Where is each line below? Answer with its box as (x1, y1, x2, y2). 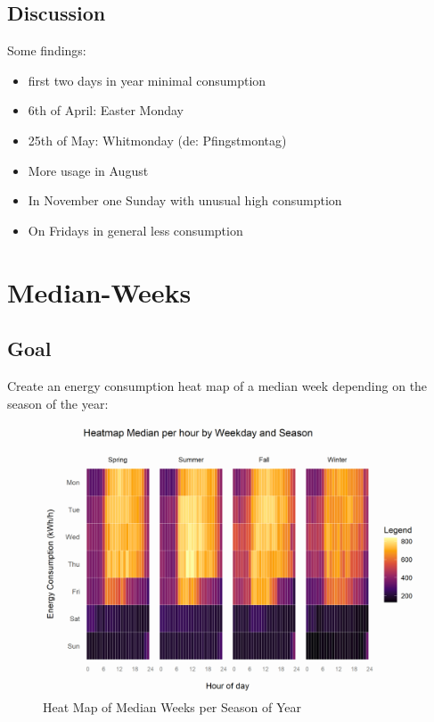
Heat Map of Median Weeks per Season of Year (43, 697, 301, 716)
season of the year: (7, 394, 109, 412)
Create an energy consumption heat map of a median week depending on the (7, 376, 428, 394)
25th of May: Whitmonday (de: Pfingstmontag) (28, 130, 287, 149)
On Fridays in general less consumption (28, 220, 243, 239)
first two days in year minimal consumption (28, 71, 266, 89)
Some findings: (7, 41, 86, 60)
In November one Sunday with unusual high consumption (28, 191, 342, 210)
